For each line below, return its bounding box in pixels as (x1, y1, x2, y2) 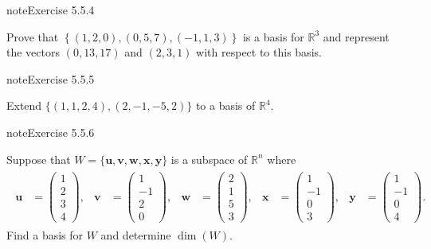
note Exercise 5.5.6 (6, 123, 95, 140)
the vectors (6, 44, 60, 60)
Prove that (6, 28, 59, 45)
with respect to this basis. (196, 44, 322, 60)
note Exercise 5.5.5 (6, 70, 95, 87)
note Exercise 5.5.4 (6, 2, 95, 18)
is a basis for (242, 28, 304, 45)
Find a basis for (6, 227, 84, 243)
